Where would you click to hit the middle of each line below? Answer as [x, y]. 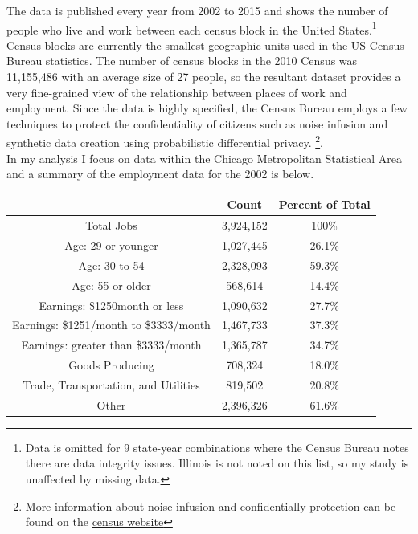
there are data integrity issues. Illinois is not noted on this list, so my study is [217, 463]
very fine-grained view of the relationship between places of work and [177, 92]
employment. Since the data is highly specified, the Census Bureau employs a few [207, 108]
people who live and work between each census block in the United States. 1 [192, 28]
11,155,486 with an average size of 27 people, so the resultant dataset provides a [204, 77]
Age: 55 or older [111, 285]
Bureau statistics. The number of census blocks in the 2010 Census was [182, 61]
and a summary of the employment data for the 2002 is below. [160, 174]
